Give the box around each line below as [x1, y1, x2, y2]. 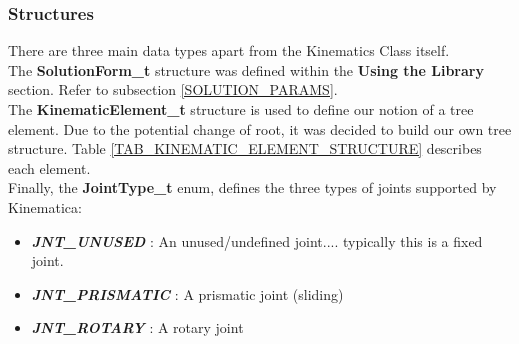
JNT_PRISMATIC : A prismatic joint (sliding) [31, 283, 344, 304]
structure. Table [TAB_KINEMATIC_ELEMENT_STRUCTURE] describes [8, 138, 482, 159]
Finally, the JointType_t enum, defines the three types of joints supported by [8, 177, 497, 198]
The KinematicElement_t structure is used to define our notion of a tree [8, 99, 474, 119]
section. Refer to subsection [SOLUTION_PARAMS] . [8, 79, 338, 100]
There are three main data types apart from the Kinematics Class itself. [8, 40, 450, 61]
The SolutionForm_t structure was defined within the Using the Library [8, 59, 484, 80]
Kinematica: [8, 196, 82, 217]
